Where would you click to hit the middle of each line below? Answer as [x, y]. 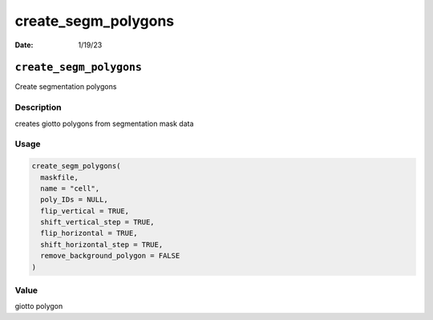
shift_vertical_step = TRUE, [98, 222]
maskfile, [60, 177]
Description [38, 107]
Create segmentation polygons [66, 87]
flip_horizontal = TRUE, [89, 233]
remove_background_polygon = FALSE [110, 256]
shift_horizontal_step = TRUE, [102, 244]
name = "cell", [70, 188]
